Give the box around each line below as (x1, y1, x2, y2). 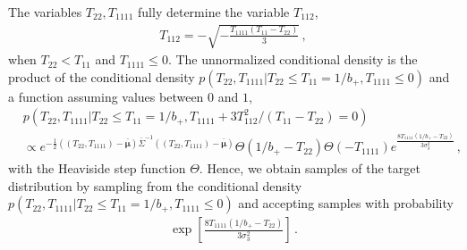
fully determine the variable (138, 3, 290, 21)
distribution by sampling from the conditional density (8, 176, 302, 195)
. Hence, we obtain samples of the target (199, 159, 420, 178)
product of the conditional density (8, 67, 195, 86)
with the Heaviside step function (8, 159, 186, 178)
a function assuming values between (8, 87, 204, 105)
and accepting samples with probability (238, 194, 454, 212)
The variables (8, 3, 82, 21)
